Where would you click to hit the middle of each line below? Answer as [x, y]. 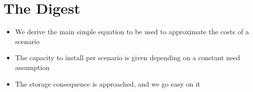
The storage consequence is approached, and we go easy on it [108, 83]
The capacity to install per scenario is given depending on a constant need [127, 57]
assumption [32, 67]
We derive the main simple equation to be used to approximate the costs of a [132, 32]
